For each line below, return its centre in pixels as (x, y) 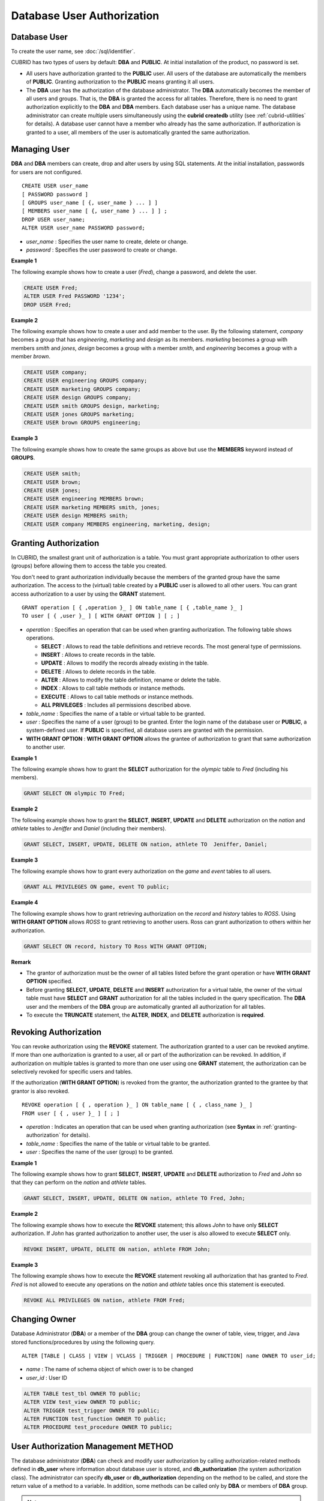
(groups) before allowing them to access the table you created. (89, 566)
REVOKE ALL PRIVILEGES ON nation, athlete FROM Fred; (104, 1300)
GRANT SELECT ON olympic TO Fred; (74, 793)
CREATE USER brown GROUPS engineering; (82, 423)
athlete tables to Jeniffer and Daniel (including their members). (89, 829)
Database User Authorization (85, 16)
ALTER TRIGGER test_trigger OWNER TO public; (92, 1410)
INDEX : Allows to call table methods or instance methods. (113, 688)
